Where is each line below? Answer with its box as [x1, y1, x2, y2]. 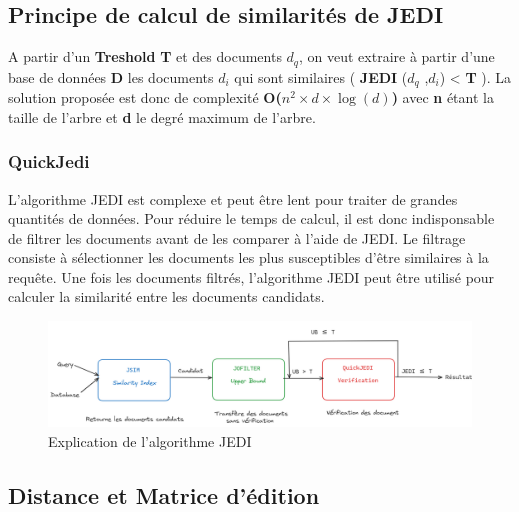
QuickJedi [8, 149, 90, 174]
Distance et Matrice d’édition [8, 479, 320, 510]
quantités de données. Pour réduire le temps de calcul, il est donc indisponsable [8, 208, 495, 229]
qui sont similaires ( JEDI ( [234, 66, 408, 87]
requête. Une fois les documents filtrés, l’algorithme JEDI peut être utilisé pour [8, 266, 495, 287]
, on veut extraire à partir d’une [299, 46, 495, 67]
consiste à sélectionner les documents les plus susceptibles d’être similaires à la [8, 247, 489, 268]
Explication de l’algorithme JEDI [48, 430, 252, 451]
